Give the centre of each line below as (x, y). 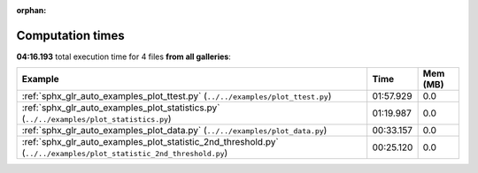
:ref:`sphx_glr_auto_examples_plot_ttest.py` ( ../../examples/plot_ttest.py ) (177, 96)
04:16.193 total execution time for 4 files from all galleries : (124, 56)
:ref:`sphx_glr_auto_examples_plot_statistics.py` (121, 108)
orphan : (31, 10)
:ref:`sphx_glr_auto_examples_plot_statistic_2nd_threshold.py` (150, 142)
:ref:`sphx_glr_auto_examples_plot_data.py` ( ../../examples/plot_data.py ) (174, 131)
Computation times (70, 35)
